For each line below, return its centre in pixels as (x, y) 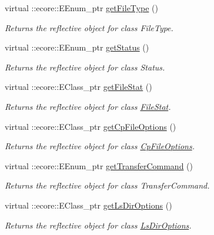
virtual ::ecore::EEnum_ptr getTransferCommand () (99, 165)
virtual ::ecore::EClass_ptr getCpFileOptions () (91, 126)
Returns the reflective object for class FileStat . (88, 106)
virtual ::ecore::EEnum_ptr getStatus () (77, 47)
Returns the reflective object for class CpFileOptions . (100, 146)
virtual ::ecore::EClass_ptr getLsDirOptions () (88, 205)
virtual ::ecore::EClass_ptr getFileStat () (78, 87)
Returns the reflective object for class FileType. (89, 27)
